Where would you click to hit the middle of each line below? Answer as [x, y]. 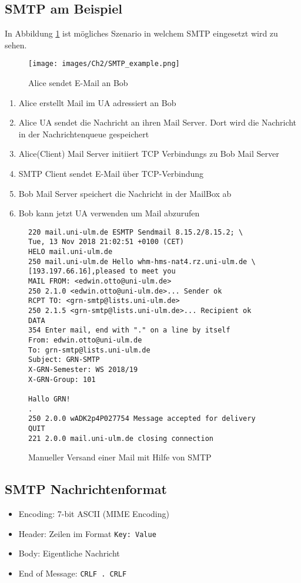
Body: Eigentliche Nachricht [69, 553]
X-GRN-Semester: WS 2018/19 [83, 369]
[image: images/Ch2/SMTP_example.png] [104, 64]
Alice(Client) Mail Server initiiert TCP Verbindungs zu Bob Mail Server [149, 154]
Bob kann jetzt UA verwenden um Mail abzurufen [109, 213]
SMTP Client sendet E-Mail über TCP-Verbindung [111, 174]
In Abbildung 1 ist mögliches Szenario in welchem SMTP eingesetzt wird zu [141, 33]
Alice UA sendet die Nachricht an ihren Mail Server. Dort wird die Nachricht [158, 122]
